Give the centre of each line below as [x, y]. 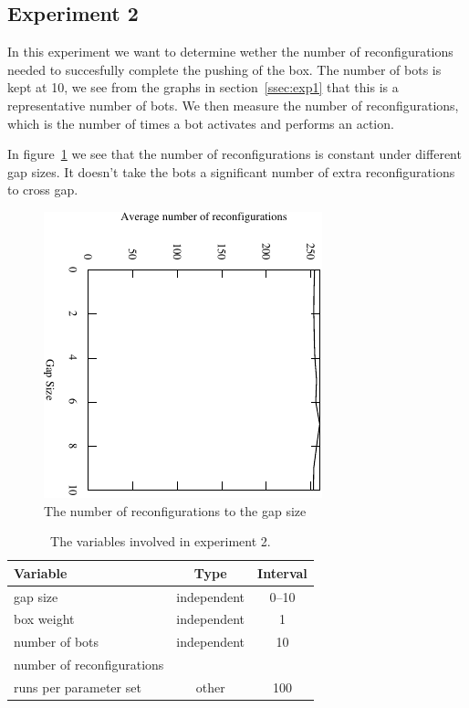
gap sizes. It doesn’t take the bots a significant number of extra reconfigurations [231, 171]
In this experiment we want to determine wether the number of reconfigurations [230, 52]
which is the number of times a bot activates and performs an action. [201, 123]
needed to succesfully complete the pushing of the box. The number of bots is [224, 69]
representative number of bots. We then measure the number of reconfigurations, [233, 105]
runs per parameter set [78, 687]
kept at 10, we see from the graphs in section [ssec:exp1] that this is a [203, 87]
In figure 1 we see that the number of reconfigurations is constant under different [234, 154]
